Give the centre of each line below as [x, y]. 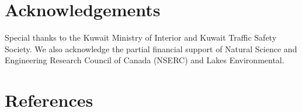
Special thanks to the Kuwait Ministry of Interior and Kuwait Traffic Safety [141, 37]
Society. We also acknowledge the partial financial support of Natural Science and [151, 48]
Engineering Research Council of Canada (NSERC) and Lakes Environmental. [145, 60]
